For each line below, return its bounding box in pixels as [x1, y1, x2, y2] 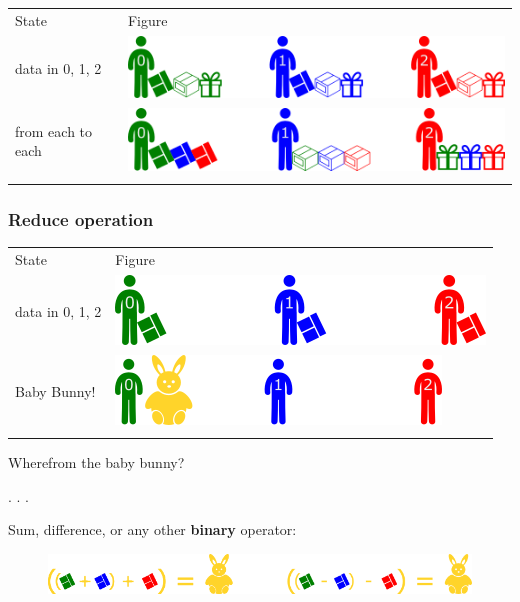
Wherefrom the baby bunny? [8, 452, 185, 472]
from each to [15, 120, 93, 141]
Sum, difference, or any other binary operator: [8, 519, 297, 540]
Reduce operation [8, 206, 154, 231]
